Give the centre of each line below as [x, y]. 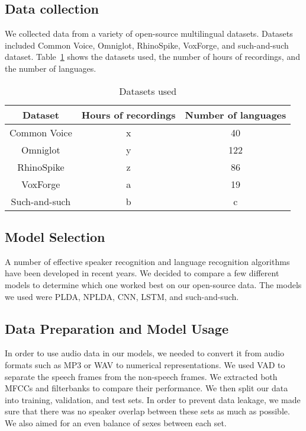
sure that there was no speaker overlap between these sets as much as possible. [147, 411]
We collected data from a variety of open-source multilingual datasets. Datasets [149, 33]
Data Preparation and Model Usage [117, 328]
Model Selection [55, 236]
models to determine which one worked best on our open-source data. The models [153, 284]
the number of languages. [51, 68]
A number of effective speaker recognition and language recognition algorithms [147, 261]
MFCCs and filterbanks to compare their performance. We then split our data [146, 388]
